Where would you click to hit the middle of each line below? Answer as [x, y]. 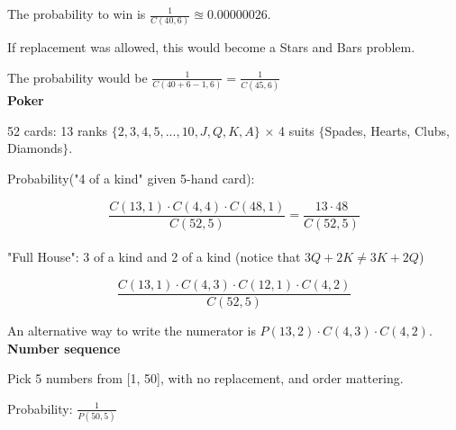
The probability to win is [77, 13]
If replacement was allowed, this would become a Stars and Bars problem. [211, 47]
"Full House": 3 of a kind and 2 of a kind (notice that [154, 257]
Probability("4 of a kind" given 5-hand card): [131, 178]
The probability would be [78, 77]
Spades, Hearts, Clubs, [387, 130]
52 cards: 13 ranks [58, 130]
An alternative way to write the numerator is [132, 330]
